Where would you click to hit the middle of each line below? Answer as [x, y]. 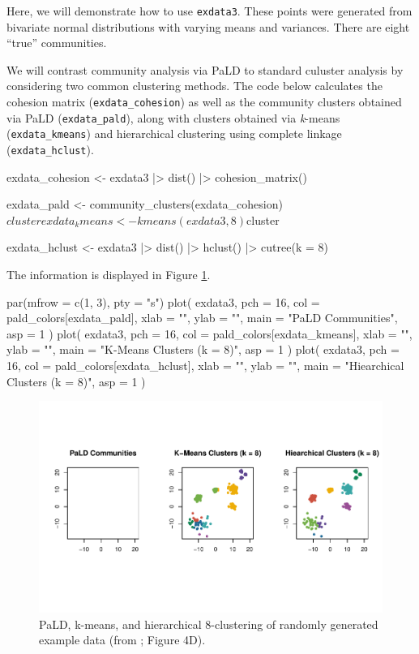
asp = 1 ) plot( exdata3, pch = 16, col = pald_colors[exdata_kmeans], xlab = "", [209, 333]
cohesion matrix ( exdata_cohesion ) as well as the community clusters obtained [204, 102]
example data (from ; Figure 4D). [122, 640]
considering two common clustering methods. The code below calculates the [195, 86]
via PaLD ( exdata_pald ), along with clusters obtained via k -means [173, 117]
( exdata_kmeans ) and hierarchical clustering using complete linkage [174, 133]
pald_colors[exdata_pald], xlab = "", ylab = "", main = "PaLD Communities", [202, 318]
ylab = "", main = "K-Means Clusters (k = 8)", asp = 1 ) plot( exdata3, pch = [203, 349]
